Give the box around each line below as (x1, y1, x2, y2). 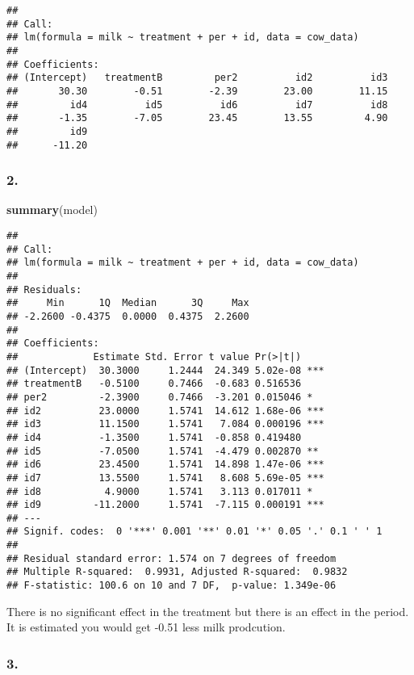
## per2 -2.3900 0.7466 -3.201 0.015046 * (6, 391, 313, 403)
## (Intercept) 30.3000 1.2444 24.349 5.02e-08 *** (6, 364, 324, 376)
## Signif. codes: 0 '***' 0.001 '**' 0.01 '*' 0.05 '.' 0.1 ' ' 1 (6, 526, 383, 538)
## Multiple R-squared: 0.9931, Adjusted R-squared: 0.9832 (6, 566, 348, 578)
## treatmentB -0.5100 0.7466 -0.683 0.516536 (6, 378, 302, 390)
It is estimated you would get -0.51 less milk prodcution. (6, 618, 286, 635)
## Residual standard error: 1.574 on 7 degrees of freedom (6, 552, 337, 564)
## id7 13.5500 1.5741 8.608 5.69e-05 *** (6, 472, 324, 484)
